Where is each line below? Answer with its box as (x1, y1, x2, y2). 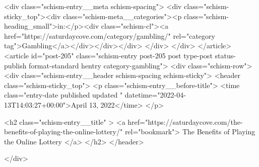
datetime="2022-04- (124, 90, 186, 100)
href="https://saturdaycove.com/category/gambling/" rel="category (4, 30, 215, 41)
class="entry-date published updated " (4, 90, 123, 100)
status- (215, 50, 236, 60)
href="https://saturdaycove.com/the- (127, 116, 243, 127)
